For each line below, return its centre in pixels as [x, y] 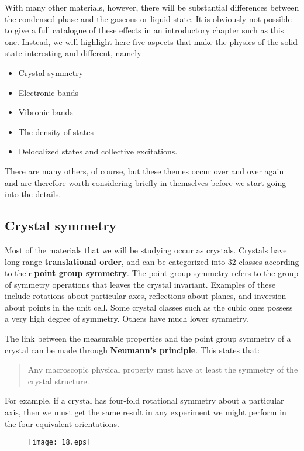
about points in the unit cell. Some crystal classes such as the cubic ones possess [149, 307]
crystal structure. [58, 381]
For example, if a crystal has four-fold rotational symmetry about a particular [144, 400]
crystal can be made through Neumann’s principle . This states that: [132, 350]
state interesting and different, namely [73, 53]
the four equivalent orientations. [62, 423]
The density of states [56, 131]
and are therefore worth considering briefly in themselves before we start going [146, 182]
